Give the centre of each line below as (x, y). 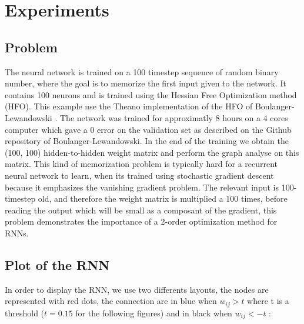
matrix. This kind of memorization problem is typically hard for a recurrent (141, 164)
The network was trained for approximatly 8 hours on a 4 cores (174, 117)
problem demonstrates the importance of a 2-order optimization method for (141, 221)
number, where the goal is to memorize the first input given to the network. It (146, 83)
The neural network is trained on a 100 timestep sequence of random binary (142, 71)
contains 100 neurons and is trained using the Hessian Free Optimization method (151, 94)
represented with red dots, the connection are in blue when (111, 301)
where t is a (268, 301)
